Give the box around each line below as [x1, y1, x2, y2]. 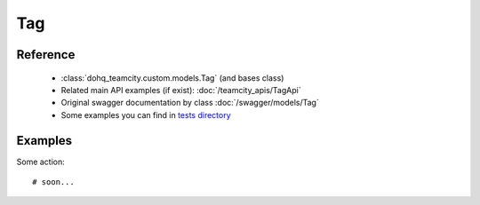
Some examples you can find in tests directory [60, 109, 231, 120]
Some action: [16, 156, 66, 167]
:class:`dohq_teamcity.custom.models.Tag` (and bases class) [60, 72, 284, 83]
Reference [16, 47, 76, 62]
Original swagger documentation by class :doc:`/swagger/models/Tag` [60, 98, 319, 108]
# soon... [32, 177, 75, 187]
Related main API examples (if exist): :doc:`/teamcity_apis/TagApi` [60, 84, 301, 95]
